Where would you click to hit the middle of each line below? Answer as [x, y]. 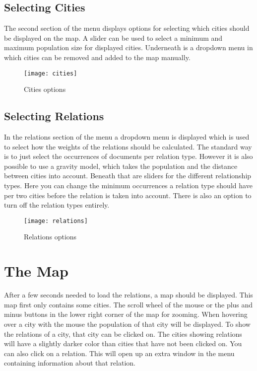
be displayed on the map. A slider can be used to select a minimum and [113, 37]
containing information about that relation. [70, 363]
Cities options [45, 89]
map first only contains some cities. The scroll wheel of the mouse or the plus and [128, 304]
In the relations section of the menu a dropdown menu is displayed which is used [127, 137]
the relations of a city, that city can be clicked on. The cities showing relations [123, 334]
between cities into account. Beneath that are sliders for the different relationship [128, 176]
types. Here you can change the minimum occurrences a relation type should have [128, 185]
